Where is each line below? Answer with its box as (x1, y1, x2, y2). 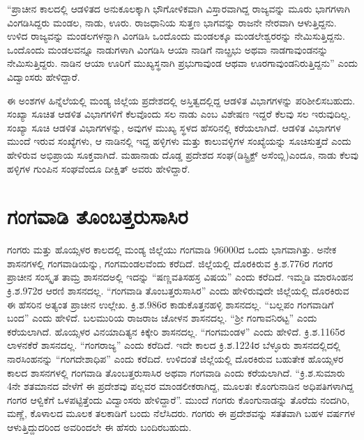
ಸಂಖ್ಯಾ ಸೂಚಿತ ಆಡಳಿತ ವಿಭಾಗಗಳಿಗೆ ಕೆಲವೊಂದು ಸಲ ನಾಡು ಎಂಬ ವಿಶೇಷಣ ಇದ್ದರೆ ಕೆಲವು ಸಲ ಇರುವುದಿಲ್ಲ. (7, 107, 351, 121)
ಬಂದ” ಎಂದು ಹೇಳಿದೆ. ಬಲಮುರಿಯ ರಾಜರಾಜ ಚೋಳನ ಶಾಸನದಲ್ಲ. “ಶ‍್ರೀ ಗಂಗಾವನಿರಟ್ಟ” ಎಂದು (7, 311, 317, 325)
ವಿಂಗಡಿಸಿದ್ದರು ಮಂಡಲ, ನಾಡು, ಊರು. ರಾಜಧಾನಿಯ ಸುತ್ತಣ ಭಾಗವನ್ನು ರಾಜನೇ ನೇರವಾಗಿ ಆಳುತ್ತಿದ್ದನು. (7, 15, 337, 29)
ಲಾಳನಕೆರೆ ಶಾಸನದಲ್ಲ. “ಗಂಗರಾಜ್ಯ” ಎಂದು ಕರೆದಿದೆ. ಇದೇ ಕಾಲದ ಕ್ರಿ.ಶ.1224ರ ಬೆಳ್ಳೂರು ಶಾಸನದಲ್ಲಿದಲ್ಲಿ (7, 338, 341, 352)
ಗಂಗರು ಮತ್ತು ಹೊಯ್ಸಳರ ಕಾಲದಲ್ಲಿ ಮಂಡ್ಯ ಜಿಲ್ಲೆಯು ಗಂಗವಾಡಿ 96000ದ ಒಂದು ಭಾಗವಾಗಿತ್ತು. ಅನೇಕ (7, 242, 337, 257)
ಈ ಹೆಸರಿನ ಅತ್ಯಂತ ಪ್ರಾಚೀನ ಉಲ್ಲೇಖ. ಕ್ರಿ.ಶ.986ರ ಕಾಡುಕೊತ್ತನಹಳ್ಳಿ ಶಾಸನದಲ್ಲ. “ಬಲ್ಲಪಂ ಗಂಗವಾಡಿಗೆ (7, 297, 334, 311)
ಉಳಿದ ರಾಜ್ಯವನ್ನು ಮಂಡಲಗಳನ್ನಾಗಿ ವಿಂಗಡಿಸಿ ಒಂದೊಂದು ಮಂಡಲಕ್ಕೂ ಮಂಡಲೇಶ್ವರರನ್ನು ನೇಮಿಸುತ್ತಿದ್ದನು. (7, 29, 345, 43)
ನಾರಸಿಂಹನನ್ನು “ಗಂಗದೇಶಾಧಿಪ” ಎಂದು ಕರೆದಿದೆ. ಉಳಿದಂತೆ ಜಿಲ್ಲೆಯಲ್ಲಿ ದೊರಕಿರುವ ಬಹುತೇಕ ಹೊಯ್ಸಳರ (7, 352, 344, 366)
